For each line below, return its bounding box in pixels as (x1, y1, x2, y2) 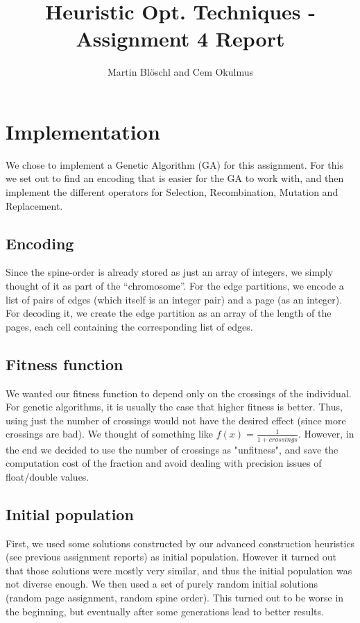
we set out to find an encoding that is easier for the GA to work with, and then (6, 171, 344, 185)
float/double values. (6, 469, 89, 483)
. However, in (298, 426, 354, 441)
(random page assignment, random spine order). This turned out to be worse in (6, 590, 344, 605)
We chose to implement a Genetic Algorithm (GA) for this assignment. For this (6, 157, 343, 172)
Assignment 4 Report (76, 24, 285, 53)
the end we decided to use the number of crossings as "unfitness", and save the (6, 442, 338, 456)
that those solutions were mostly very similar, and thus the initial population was (6, 563, 352, 577)
